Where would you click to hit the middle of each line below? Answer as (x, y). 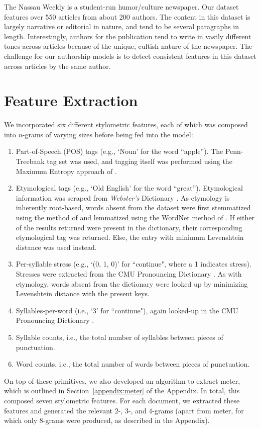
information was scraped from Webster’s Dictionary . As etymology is (123, 197)
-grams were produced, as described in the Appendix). (126, 420)
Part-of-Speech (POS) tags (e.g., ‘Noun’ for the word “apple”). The (119, 151)
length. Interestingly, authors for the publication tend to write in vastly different (128, 36)
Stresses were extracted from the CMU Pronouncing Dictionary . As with (129, 274)
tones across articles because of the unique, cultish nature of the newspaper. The (128, 46)
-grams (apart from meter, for (198, 410)
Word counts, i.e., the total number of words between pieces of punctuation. (133, 364)
